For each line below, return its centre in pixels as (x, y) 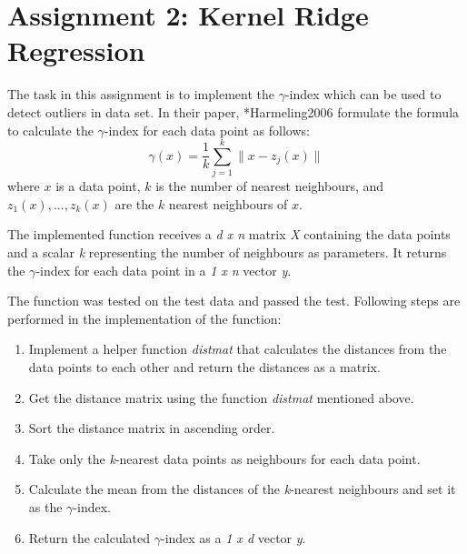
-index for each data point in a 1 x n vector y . (164, 270)
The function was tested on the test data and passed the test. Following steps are (234, 301)
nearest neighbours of (228, 203)
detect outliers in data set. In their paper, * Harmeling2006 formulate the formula (233, 111)
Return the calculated (89, 537)
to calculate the (50, 130)
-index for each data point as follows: (207, 130)
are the (134, 203)
